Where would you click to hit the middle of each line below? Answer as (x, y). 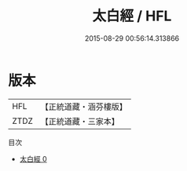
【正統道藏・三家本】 (80, 121)
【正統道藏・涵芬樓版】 (84, 107)
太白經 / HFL (132, 16)
